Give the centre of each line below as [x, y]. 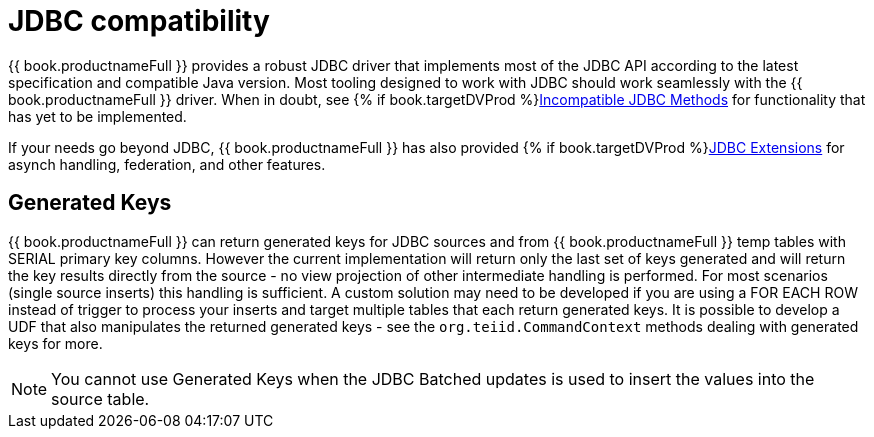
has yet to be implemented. [97, 116]
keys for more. [55, 343]
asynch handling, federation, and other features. [167, 164]
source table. [100, 398]
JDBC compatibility [139, 21]
